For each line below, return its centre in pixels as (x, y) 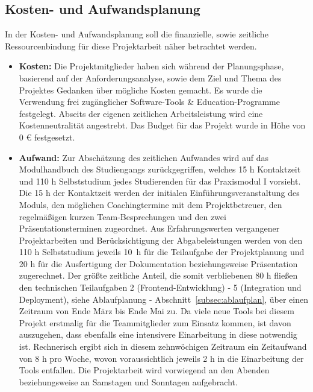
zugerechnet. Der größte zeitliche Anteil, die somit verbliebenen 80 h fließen (158, 275)
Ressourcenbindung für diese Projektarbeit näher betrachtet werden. (131, 46)
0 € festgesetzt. (47, 137)
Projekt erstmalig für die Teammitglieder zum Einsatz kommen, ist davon (155, 322)
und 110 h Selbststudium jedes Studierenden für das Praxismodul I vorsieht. (160, 181)
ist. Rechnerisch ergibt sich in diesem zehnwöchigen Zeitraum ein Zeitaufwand (163, 346)
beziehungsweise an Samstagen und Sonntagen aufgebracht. (128, 381)
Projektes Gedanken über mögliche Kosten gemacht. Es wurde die (141, 90)
